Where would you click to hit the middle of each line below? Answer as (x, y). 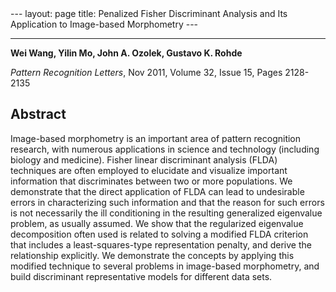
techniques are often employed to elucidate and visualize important (149, 170)
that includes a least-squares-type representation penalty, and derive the (161, 244)
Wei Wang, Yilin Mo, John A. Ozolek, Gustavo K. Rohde (126, 53)
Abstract (38, 114)
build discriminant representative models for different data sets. (141, 276)
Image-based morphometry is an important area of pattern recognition (156, 138)
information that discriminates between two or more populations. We (151, 181)
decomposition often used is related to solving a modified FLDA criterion (159, 234)
